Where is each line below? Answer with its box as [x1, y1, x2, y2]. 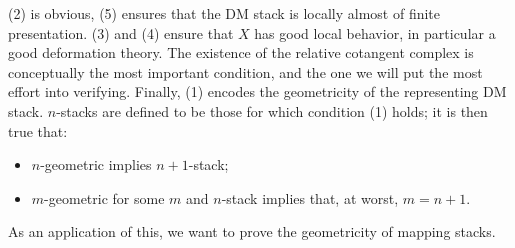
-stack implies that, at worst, [221, 187, 399, 208]
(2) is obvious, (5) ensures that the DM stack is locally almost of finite [8, 3, 441, 23]
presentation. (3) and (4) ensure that [8, 22, 234, 43]
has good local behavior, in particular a [254, 22, 496, 43]
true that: [8, 120, 68, 141]
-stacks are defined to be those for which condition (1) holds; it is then [56, 100, 488, 121]
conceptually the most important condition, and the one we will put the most [8, 61, 483, 82]
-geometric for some [44, 187, 165, 208]
